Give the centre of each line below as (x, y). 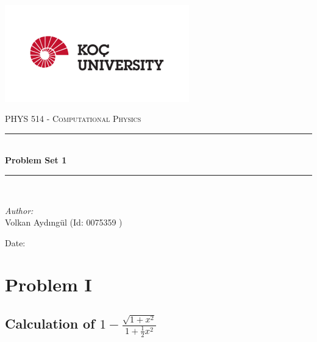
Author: (19, 210)
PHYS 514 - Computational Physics (73, 119)
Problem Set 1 (36, 160)
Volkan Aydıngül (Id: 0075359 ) (64, 222)
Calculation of (50, 323)
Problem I (48, 284)
